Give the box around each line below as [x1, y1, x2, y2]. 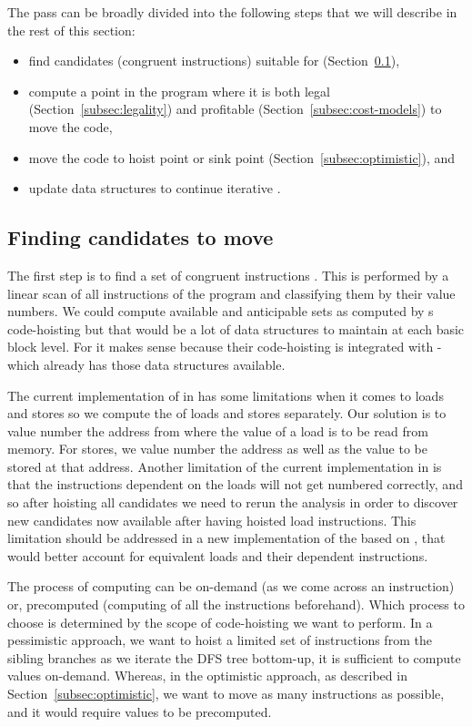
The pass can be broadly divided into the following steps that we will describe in [7, 3, 457, 21]
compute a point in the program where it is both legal [28, 81, 330, 100]
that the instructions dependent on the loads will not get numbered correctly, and [7, 475, 463, 494]
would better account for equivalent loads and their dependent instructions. [7, 546, 428, 565]
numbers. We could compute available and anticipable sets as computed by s [7, 302, 434, 321]
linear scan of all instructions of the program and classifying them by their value [7, 283, 456, 302]
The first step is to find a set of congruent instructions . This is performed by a [7, 265, 449, 284]
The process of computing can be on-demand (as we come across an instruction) [7, 577, 455, 596]
